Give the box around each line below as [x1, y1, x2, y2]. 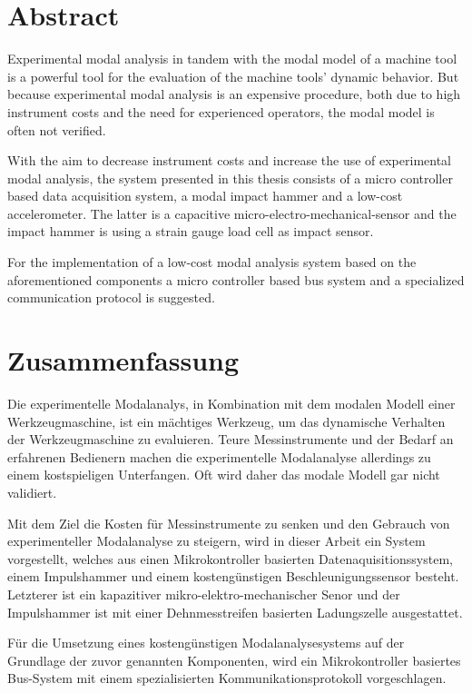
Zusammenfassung [7, 342, 240, 379]
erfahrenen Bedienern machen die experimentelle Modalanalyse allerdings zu [7, 447, 431, 466]
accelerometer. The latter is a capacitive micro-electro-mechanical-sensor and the [7, 203, 457, 223]
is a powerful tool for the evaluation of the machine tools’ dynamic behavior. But [7, 66, 459, 85]
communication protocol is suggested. [7, 288, 215, 307]
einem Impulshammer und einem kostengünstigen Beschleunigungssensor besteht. [7, 567, 459, 586]
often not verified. [7, 120, 106, 139]
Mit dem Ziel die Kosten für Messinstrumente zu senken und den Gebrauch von [7, 513, 450, 532]
